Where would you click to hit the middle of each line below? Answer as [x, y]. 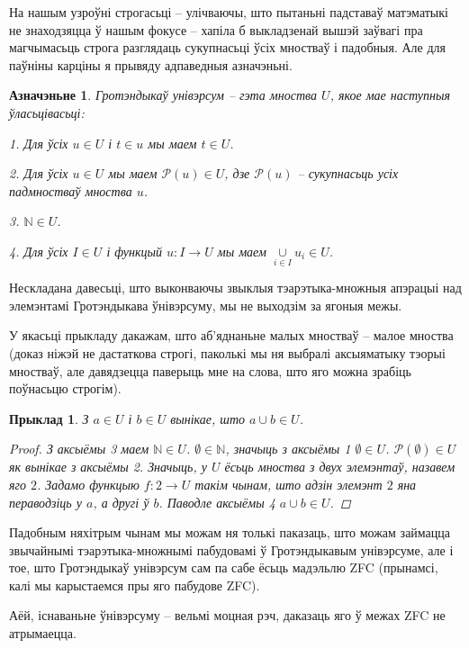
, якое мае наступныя [390, 95]
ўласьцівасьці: [47, 112]
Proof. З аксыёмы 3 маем [79, 449]
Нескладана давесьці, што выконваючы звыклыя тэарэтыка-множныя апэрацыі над [235, 288]
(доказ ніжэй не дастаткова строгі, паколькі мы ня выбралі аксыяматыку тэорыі [227, 352]
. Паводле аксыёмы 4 [217, 502]
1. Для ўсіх [39, 143]
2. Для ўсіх [39, 173]
